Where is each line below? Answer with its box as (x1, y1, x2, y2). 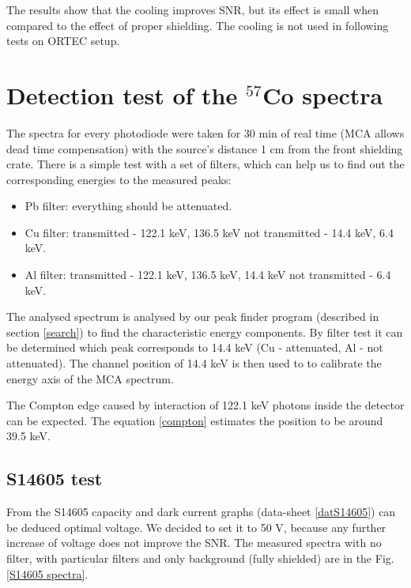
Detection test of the (6, 78, 238, 111)
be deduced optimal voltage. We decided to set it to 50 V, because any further (6, 518, 386, 535)
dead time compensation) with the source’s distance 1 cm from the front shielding (6, 140, 403, 156)
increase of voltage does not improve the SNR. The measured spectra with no (6, 534, 382, 551)
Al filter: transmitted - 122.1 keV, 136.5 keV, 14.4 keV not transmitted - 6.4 (25, 266, 391, 283)
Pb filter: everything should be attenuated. (25, 198, 232, 214)
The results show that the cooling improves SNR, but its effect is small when (6, 2, 379, 17)
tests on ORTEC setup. (6, 32, 120, 49)
